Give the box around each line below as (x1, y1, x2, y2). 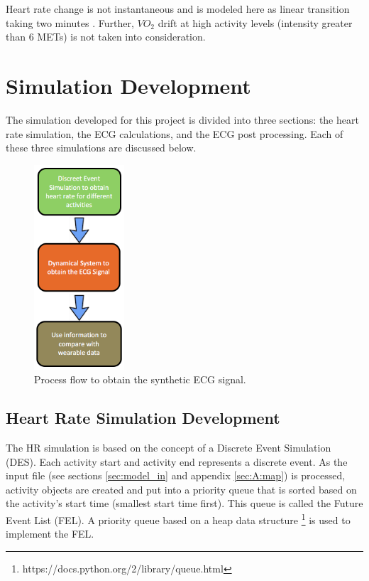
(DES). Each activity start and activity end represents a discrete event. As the (6, 454, 348, 469)
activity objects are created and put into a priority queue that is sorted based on (6, 481, 357, 496)
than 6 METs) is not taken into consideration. (6, 29, 206, 44)
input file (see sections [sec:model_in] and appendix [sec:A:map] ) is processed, (6, 468, 346, 483)
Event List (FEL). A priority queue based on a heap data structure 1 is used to (6, 511, 351, 527)
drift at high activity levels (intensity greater (158, 15, 353, 30)
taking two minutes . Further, (6, 15, 134, 30)
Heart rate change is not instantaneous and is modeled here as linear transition (6, 1, 350, 16)
